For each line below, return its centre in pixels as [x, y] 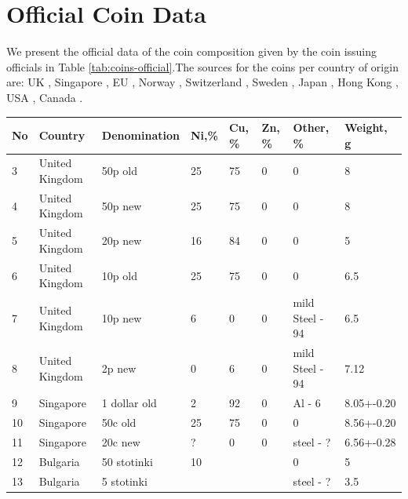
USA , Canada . [45, 97]
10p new [122, 317]
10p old [119, 275]
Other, [311, 127]
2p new [119, 368]
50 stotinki [127, 461]
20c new [121, 441]
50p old [119, 171]
